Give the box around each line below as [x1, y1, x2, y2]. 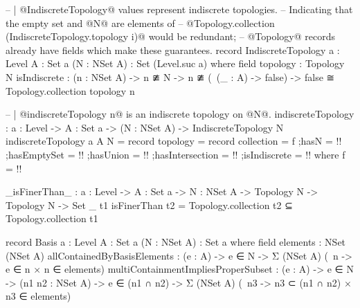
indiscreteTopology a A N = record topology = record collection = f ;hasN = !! [6, 134, 342, 148]
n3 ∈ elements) [6, 289, 71, 303]
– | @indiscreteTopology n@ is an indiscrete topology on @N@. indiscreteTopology [6, 107, 354, 121]
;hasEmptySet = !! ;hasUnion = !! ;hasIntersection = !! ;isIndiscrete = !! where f [6, 147, 345, 161]
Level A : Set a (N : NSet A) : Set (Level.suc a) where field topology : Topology [6, 56, 345, 71]
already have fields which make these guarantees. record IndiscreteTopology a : [6, 42, 340, 57]
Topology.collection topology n [6, 83, 135, 98]
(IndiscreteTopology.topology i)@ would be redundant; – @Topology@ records [6, 29, 335, 44]
